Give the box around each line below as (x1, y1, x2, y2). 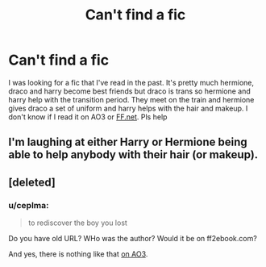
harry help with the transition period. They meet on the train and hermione (8, 94, 255, 104)
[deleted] (8, 175, 56, 189)
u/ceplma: (8, 199, 49, 211)
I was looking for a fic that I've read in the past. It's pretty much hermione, (8, 77, 255, 87)
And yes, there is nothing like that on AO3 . (8, 249, 148, 259)
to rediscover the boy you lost (27, 218, 127, 227)
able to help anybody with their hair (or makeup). (8, 148, 259, 162)
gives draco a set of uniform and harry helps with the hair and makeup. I (8, 103, 248, 113)
